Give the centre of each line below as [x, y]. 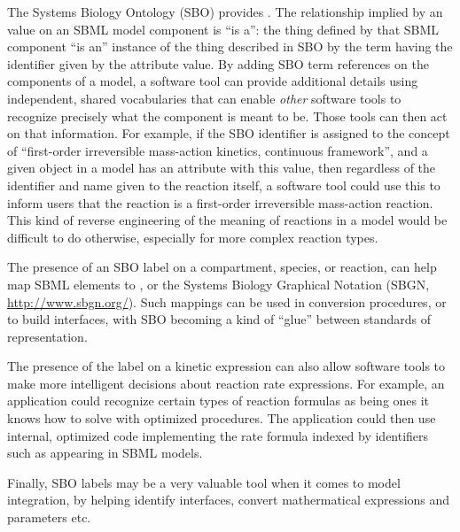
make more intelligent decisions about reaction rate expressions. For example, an [226, 383]
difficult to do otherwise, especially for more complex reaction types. [193, 237]
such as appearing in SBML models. [105, 453]
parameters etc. [49, 517]
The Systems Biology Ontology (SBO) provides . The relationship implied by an [225, 12]
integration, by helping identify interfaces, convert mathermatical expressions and [229, 500]
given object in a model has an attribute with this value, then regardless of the [222, 168]
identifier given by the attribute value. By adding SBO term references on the [218, 63]
